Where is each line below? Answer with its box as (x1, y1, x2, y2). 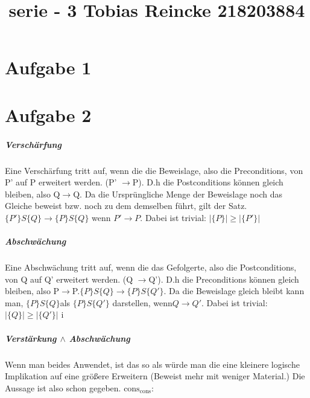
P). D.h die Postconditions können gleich (132, 176, 283, 188)
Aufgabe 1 (5, 55, 92, 80)
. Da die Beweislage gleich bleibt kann (163, 284, 305, 297)
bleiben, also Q (5, 187, 60, 200)
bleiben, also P (5, 284, 60, 297)
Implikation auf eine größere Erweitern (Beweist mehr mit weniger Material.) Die (5, 370, 305, 382)
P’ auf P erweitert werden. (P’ (5, 176, 117, 188)
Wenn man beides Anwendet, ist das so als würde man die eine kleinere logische (5, 358, 300, 370)
